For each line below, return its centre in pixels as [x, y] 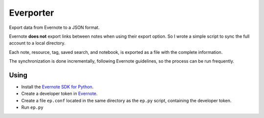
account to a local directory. [37, 43]
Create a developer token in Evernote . [59, 94]
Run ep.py [32, 107]
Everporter [32, 13]
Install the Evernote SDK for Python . [57, 87]
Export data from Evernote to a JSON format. [54, 27]
